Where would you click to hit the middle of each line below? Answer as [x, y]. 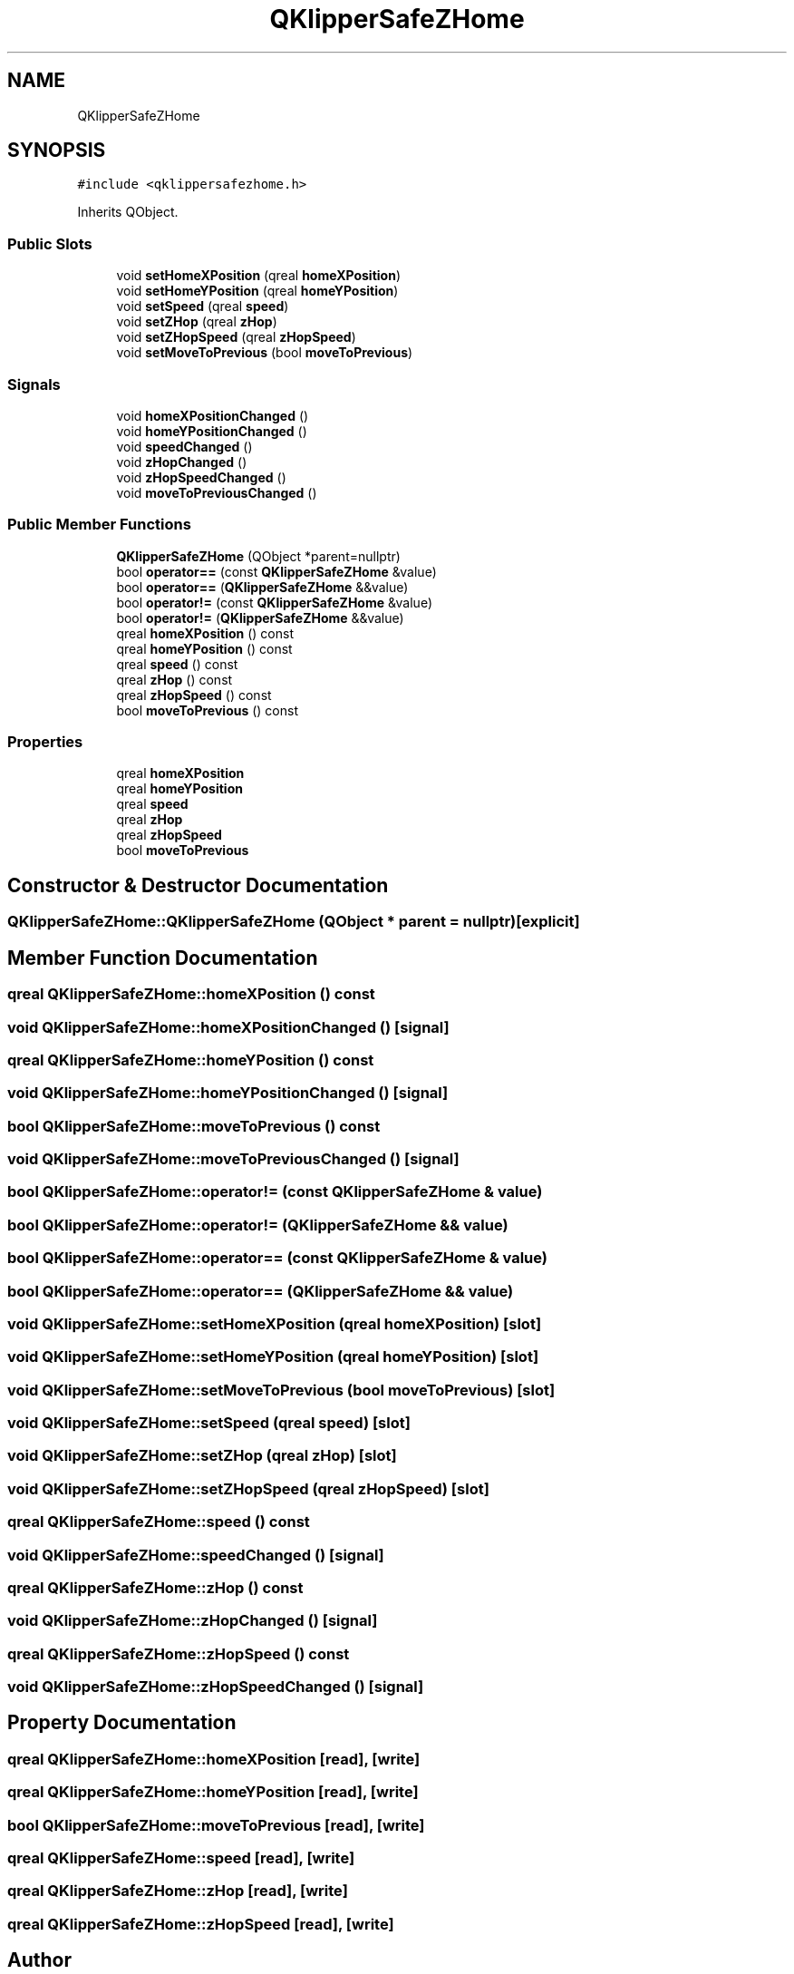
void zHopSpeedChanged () [201, 477]
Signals [34, 384]
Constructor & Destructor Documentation [198, 885]
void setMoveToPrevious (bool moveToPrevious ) [265, 353]
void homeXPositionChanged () [213, 415]
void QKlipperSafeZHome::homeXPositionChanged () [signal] [228, 1027]
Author [39, 1960]
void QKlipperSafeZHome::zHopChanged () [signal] [193, 1621]
